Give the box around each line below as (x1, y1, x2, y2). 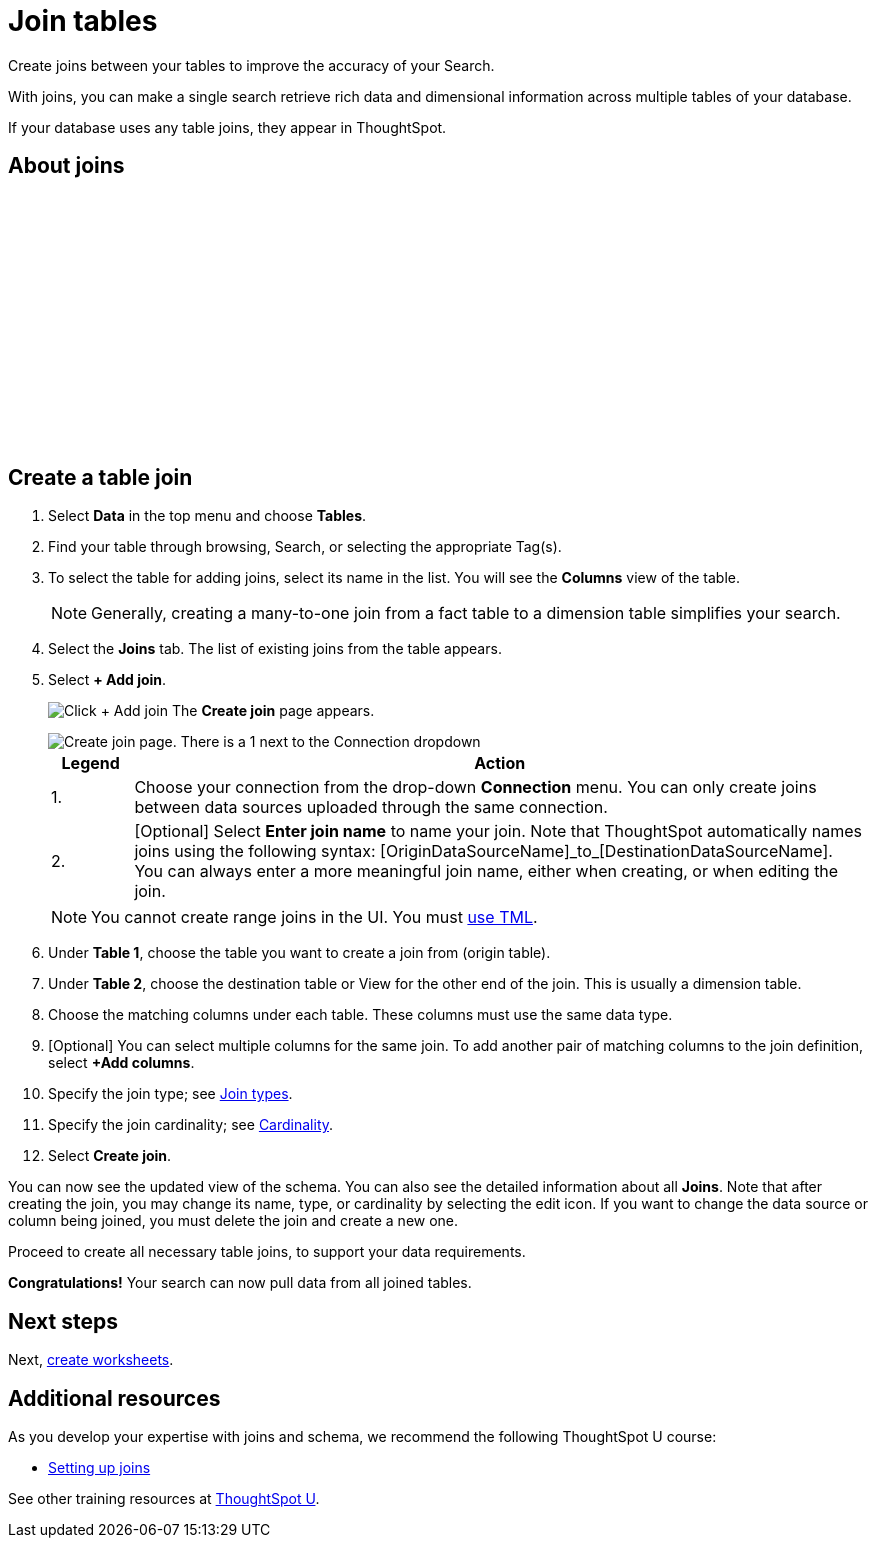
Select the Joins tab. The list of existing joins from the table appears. (48, 640, 502, 658)
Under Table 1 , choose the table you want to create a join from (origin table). (48, 944, 551, 962)
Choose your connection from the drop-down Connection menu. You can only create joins (134, 777, 817, 798)
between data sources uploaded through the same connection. (134, 797, 608, 818)
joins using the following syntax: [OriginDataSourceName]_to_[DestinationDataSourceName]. (134, 841, 833, 862)
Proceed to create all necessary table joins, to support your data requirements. (8, 1243, 526, 1261)
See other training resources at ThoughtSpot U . (8, 1490, 320, 1508)
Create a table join (8, 465, 193, 491)
